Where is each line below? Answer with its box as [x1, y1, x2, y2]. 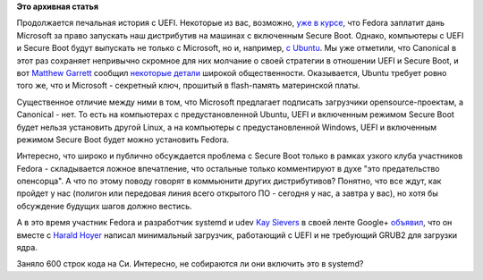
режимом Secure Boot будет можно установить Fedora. [16, 134, 230, 145]
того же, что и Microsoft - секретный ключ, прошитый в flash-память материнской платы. [16, 81, 361, 91]
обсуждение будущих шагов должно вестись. [16, 200, 192, 211]
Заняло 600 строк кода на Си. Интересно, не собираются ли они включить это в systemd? [16, 259, 364, 269]
